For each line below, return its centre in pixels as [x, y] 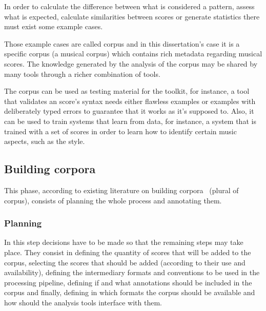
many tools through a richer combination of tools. [82, 74]
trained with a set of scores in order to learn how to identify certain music [120, 131]
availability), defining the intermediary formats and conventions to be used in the [132, 272]
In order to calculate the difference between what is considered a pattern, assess [129, 6]
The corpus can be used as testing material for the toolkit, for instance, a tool [127, 91]
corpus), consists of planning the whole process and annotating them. [113, 200]
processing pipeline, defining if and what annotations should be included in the [128, 282]
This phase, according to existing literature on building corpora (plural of [121, 190]
